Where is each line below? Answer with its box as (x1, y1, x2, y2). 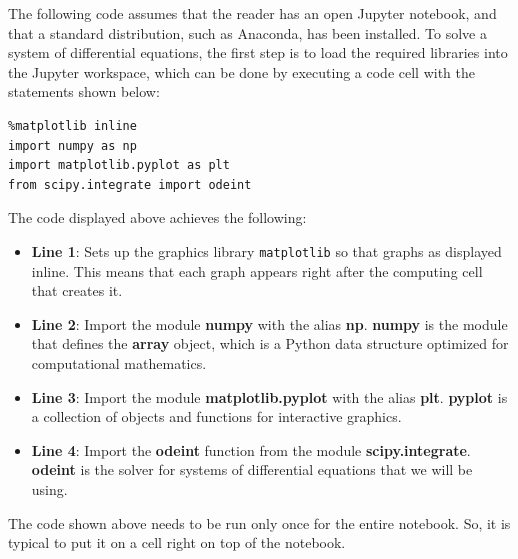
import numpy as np (8, 138, 137, 153)
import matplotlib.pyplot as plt (8, 158, 230, 173)
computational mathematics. (31, 352, 207, 373)
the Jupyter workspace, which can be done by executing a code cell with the (8, 61, 475, 82)
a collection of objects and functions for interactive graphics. (31, 406, 402, 427)
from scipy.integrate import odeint (8, 177, 252, 192)
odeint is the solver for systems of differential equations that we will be (31, 459, 473, 480)
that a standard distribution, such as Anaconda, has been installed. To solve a (8, 22, 487, 43)
